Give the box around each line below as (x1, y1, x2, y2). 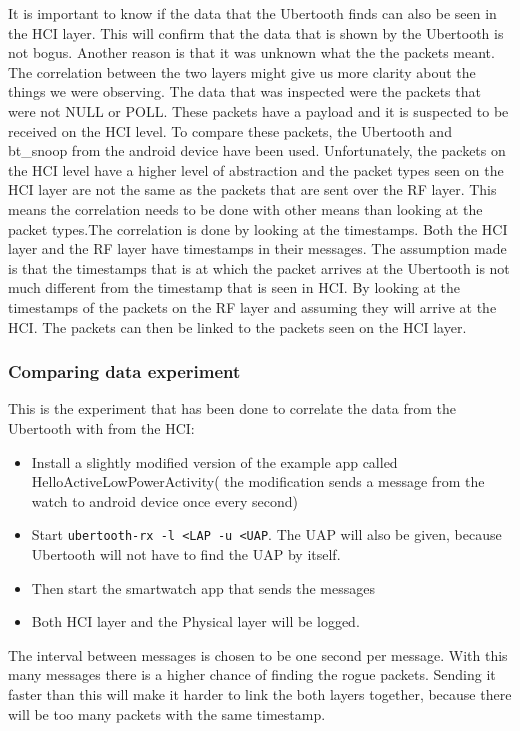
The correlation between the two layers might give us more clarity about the (8, 61, 476, 82)
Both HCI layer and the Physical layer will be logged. (31, 611, 360, 632)
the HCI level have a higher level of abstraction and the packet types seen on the (8, 159, 504, 180)
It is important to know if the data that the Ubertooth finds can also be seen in (8, 3, 497, 23)
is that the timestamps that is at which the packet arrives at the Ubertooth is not (8, 257, 510, 278)
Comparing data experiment (8, 359, 241, 384)
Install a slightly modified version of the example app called (31, 451, 398, 472)
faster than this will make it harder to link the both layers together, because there (8, 683, 512, 704)
